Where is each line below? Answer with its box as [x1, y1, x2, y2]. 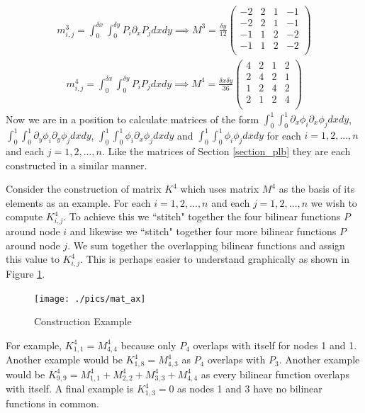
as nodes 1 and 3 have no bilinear [177, 381, 322, 396]
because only [120, 337, 176, 352]
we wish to [310, 195, 357, 210]
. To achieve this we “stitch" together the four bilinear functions [63, 209, 341, 224]
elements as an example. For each [6, 195, 151, 210]
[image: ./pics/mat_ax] [34, 293, 146, 304]
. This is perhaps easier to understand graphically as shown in [80, 251, 349, 266]
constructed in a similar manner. [6, 157, 147, 172]
